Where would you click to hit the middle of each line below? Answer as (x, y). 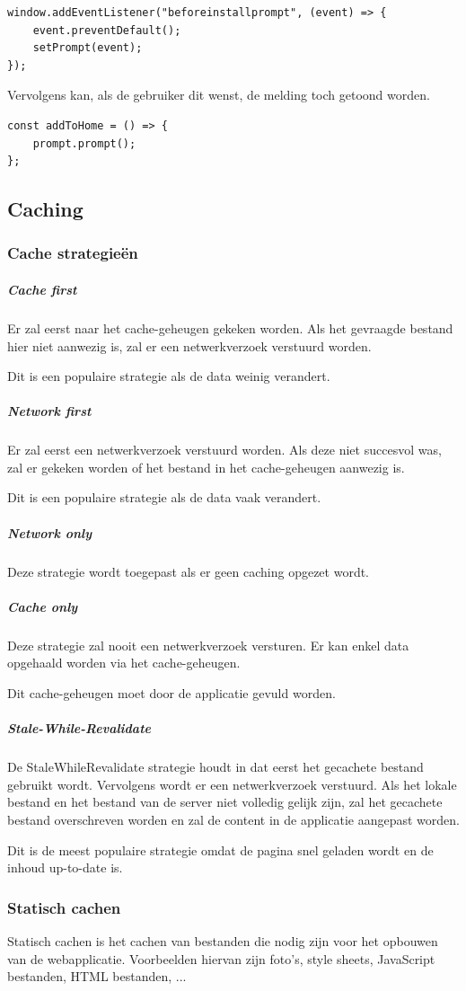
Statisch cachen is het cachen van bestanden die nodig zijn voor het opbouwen (223, 940)
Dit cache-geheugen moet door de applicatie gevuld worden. (171, 692)
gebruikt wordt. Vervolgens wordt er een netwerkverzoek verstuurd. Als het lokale (232, 784)
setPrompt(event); (88, 48)
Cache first (42, 289)
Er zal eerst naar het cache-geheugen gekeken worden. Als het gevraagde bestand (230, 327)
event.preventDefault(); (107, 30)
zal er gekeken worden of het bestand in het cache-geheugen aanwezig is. (206, 467)
